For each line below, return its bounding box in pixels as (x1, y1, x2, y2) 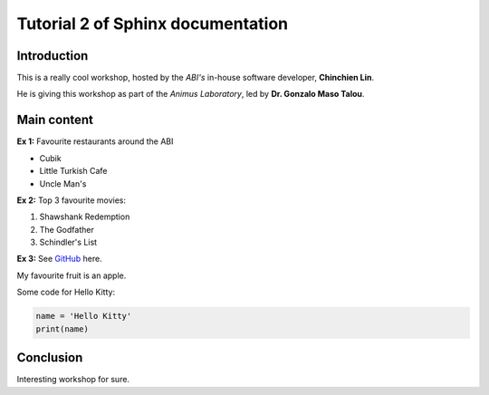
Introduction (16, 48, 89, 63)
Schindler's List (39, 236, 98, 248)
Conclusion (16, 350, 83, 366)
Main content (16, 112, 94, 128)
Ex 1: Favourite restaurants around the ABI (16, 136, 174, 147)
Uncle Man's (39, 178, 87, 189)
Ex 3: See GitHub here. (16, 254, 103, 265)
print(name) (35, 323, 90, 334)
